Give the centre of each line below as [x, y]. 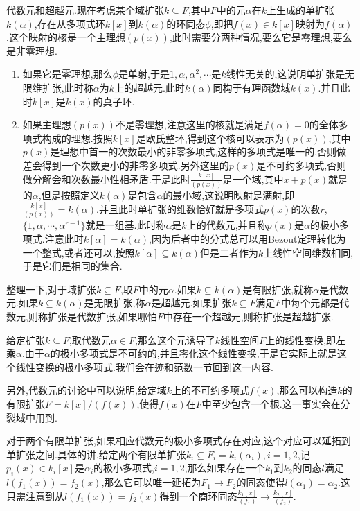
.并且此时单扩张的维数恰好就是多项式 [180, 209]
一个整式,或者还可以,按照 [79, 252]
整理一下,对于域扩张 [51, 289]
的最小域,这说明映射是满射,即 [229, 195]
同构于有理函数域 [252, 87]
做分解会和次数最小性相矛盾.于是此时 [106, 179]
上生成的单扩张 [301, 10]
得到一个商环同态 [198, 495]
